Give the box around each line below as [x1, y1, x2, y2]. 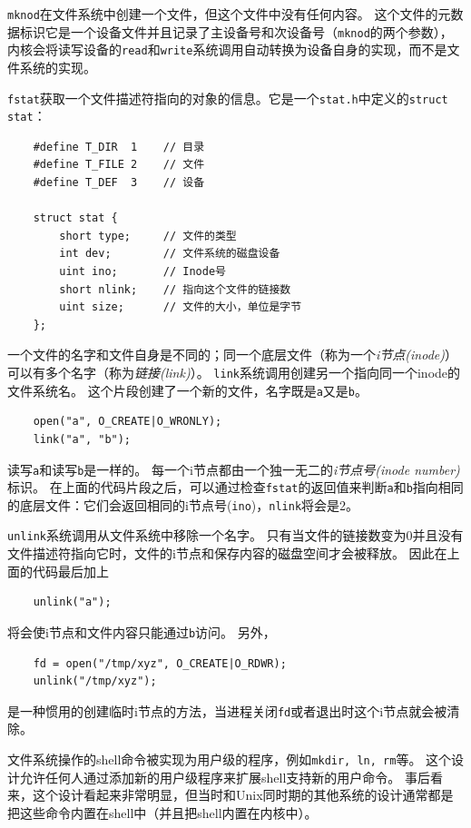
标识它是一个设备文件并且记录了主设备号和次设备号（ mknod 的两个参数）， [19, 22, 453, 41]
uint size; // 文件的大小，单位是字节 [59, 301, 302, 314]
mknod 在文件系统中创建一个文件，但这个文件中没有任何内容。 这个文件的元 [7, 5, 451, 23]
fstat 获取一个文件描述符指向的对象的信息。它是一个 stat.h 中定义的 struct [7, 88, 448, 107]
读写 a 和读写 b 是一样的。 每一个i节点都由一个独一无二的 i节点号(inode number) [7, 459, 460, 478]
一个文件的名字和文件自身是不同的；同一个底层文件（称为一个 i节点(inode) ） [7, 345, 457, 364]
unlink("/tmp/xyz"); [33, 675, 157, 688]
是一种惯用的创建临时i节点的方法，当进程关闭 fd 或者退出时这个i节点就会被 [7, 701, 447, 720]
